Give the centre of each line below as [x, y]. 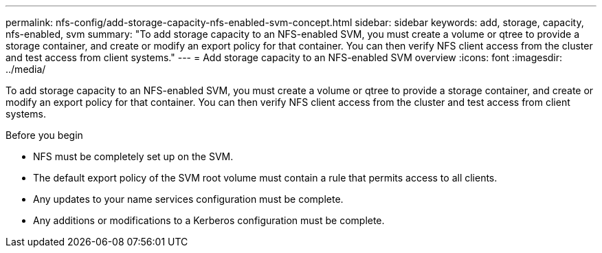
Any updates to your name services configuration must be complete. [188, 199]
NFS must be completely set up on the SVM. [133, 156]
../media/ [26, 69]
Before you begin [44, 135]
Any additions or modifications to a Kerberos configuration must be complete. [209, 220]
